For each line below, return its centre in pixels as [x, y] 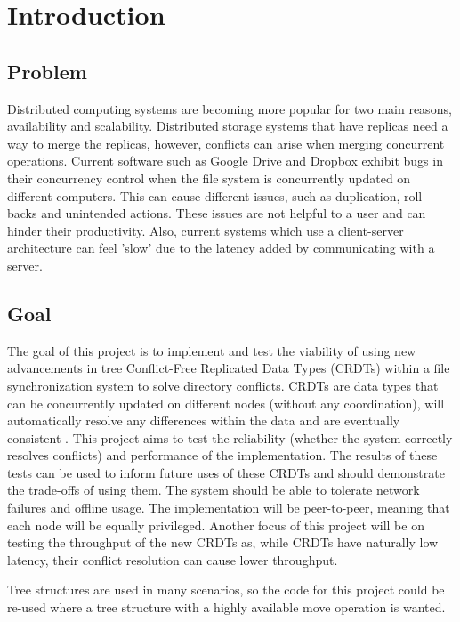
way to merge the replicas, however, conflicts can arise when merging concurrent [226, 143]
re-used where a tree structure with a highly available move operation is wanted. [226, 607]
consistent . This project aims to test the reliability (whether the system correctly [230, 437]
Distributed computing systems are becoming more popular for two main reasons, [230, 108]
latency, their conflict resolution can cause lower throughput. [173, 559]
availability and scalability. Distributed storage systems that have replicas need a [228, 126]
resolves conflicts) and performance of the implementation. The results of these [222, 455]
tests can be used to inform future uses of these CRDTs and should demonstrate [226, 472]
